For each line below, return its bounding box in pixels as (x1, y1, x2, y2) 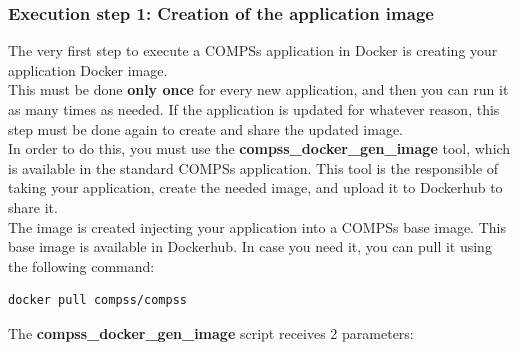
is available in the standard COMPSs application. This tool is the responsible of (8, 157, 499, 178)
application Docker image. (8, 59, 168, 80)
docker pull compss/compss (8, 293, 187, 308)
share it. (8, 196, 58, 217)
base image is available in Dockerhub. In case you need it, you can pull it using (8, 236, 492, 257)
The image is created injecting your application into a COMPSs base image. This (8, 216, 506, 237)
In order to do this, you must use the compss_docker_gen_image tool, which (8, 138, 511, 159)
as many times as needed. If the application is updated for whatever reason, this (8, 99, 500, 119)
